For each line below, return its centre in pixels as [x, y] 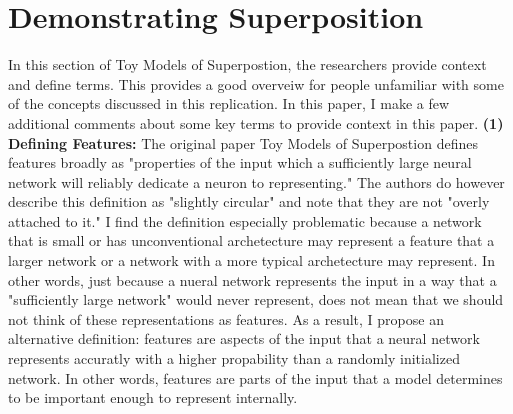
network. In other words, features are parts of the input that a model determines [255, 377]
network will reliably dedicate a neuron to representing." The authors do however [256, 181]
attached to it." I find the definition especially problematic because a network [245, 220]
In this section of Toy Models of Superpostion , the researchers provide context [247, 64]
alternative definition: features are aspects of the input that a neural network [244, 338]
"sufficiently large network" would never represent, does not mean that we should [256, 299]
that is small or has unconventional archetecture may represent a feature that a [251, 240]
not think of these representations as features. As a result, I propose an [226, 318]
